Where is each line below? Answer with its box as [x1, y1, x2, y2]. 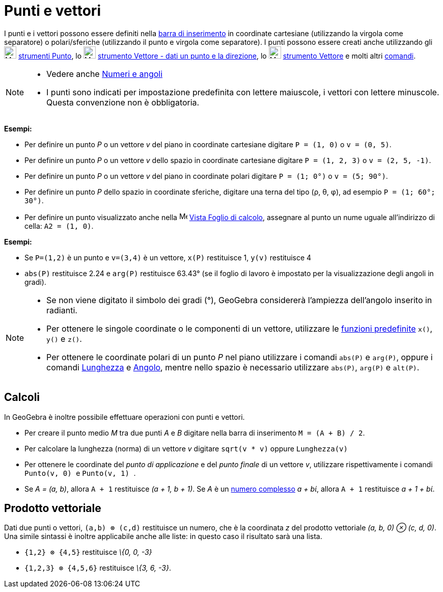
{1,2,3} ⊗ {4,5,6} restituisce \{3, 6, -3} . [24, 563, 171, 573]
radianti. [46, 305, 77, 315]
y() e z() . [46, 333, 82, 344]
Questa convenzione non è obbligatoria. [46, 97, 200, 107]
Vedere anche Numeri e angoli [46, 68, 163, 79]
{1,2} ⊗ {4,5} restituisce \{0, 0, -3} [24, 548, 152, 557]
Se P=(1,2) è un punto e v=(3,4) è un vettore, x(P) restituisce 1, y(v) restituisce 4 [24, 253, 312, 262]
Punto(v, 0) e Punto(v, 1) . [24, 468, 136, 477]
